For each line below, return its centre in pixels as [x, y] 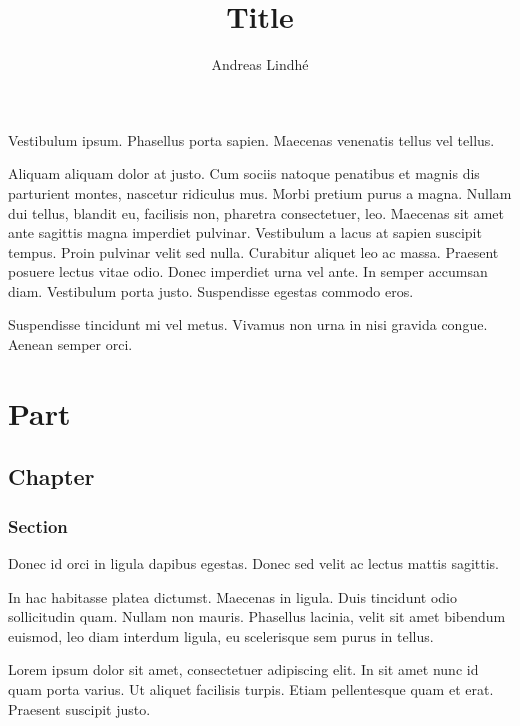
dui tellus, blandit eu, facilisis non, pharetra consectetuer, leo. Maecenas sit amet [256, 212]
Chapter [51, 476]
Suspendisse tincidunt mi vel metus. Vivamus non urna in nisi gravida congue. [248, 324]
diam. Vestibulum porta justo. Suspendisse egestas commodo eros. [211, 290]
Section [38, 525]
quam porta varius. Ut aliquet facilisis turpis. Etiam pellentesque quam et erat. [251, 689]
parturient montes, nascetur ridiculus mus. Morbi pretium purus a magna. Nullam [260, 192]
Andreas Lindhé [260, 64]
